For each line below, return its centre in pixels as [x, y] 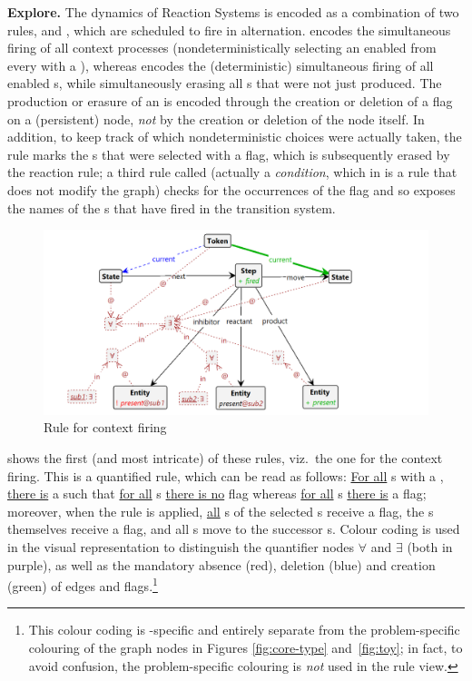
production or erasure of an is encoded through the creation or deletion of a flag [230, 100]
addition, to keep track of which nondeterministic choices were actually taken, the [235, 137]
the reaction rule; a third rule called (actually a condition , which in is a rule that [232, 172]
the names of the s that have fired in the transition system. [172, 207]
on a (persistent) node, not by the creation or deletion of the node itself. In [216, 118]
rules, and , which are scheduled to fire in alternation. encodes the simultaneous [229, 30]
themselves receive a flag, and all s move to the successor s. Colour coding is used [234, 529]
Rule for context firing [105, 427]
